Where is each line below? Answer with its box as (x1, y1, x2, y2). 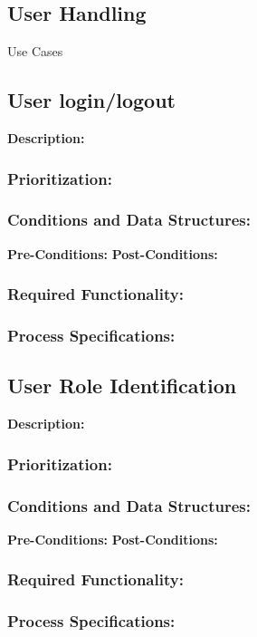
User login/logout (7, 86, 176, 114)
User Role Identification (7, 372, 237, 400)
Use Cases (7, 42, 63, 61)
